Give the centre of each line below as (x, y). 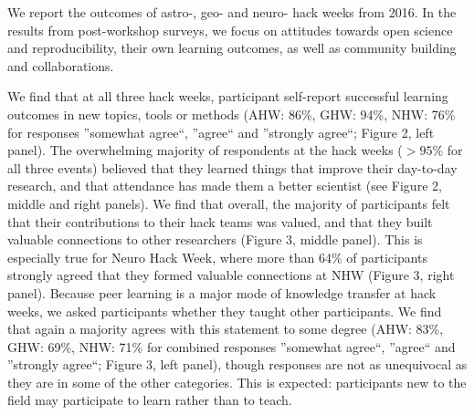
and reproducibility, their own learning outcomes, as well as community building (232, 48)
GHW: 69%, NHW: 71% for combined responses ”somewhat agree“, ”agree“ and (232, 346)
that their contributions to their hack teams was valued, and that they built (220, 221)
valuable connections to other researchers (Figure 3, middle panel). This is (215, 239)
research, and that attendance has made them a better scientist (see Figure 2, (225, 186)
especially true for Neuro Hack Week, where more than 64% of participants (218, 257)
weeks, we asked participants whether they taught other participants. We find (225, 311)
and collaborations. (61, 65)
